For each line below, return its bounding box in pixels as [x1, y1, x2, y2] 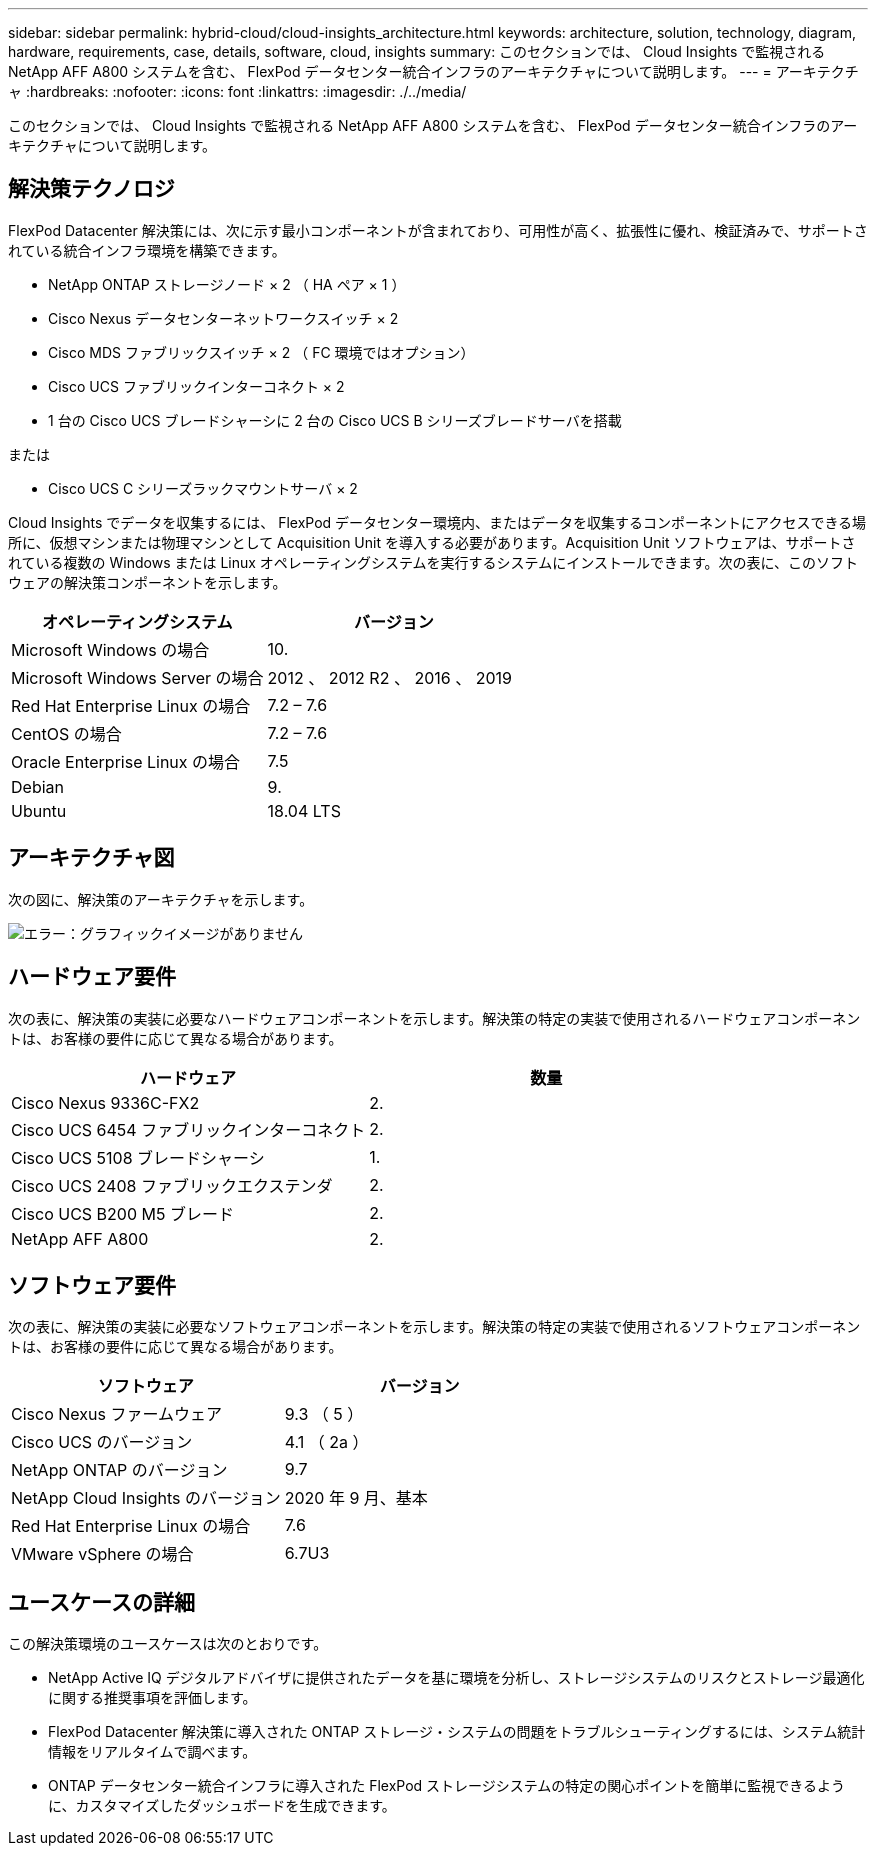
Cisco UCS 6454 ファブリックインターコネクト [11, 1119, 366, 1140]
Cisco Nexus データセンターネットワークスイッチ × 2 [48, 309, 399, 327]
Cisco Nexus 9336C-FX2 [11, 1092, 200, 1113]
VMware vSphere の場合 [11, 1544, 194, 1565]
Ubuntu [11, 800, 67, 821]
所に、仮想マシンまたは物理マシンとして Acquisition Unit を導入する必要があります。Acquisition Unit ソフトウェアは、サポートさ [8, 533, 856, 551]
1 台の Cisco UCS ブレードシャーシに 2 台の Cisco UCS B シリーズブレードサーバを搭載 [48, 411, 622, 429]
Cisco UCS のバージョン [11, 1432, 193, 1453]
